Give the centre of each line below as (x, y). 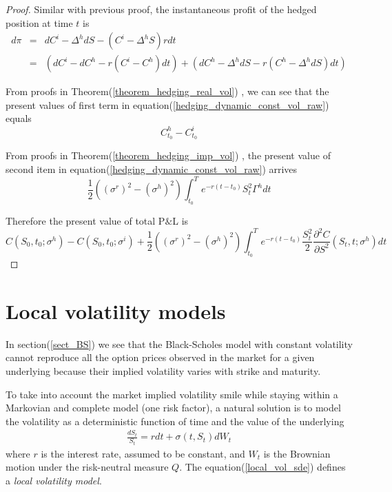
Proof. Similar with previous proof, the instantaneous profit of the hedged (161, 9)
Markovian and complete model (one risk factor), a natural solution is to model (173, 408)
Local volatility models (116, 310)
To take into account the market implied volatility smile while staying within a (172, 394)
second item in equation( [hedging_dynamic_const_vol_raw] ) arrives (152, 168)
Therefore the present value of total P (85, 221)
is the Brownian (297, 453)
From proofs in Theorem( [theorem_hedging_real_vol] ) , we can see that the (167, 91)
